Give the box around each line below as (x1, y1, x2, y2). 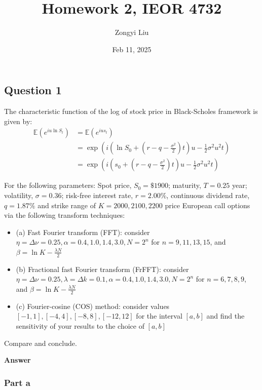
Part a (4, 376, 30, 388)
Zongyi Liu (115, 27, 149, 37)
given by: (4, 115, 32, 126)
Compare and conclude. (4, 337, 77, 348)
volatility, (4, 190, 33, 200)
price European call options (165, 200, 250, 210)
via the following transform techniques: (4, 210, 125, 220)
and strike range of (38, 200, 96, 210)
